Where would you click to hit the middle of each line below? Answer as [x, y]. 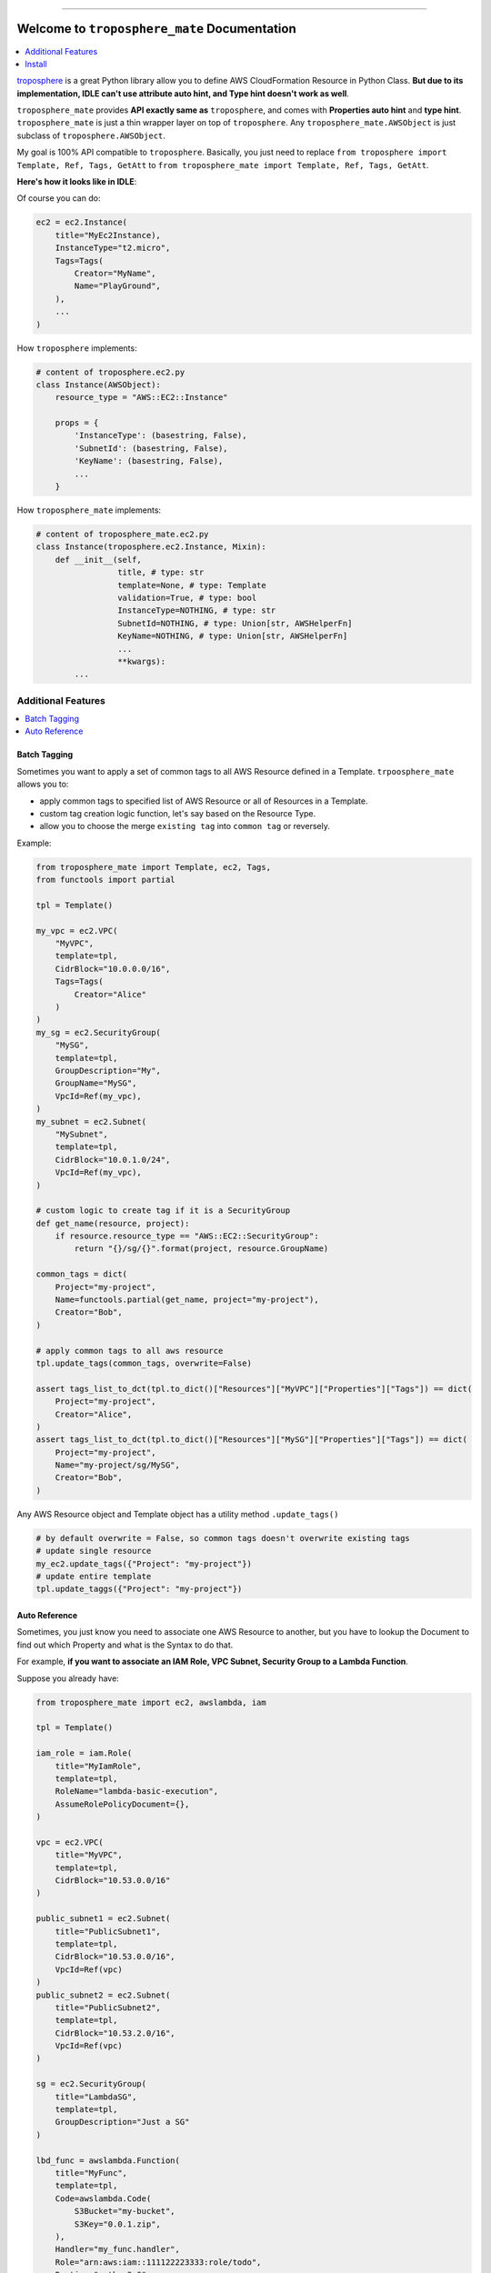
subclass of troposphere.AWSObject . [91, 135]
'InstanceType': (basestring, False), [160, 436]
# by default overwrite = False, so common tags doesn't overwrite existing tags [223, 1538]
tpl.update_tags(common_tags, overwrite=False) [144, 1363]
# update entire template [94, 1577]
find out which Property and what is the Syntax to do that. [125, 1645]
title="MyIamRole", [99, 1766]
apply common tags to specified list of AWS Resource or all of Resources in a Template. [204, 801]
